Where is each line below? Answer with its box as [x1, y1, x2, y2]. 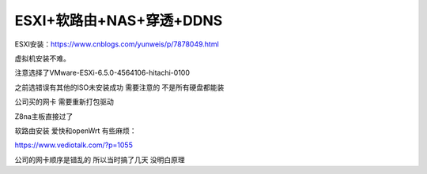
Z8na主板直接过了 [14, 111, 74, 121]
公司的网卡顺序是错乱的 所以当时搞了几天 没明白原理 [14, 154, 185, 165]
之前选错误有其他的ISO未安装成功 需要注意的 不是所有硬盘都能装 [14, 83, 225, 92]
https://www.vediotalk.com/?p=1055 [14, 140, 134, 150]
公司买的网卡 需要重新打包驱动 [14, 97, 114, 106]
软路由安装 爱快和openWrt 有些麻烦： [14, 126, 137, 135]
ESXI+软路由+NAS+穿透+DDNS [14, 12, 223, 29]
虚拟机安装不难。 [14, 54, 70, 63]
